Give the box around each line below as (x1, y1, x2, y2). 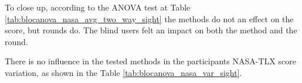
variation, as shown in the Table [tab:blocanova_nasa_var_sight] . (5, 66, 242, 78)
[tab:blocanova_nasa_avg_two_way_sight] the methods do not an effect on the (5, 12, 294, 25)
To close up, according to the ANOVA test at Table (5, 1, 191, 13)
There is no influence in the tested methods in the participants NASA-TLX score (5, 55, 296, 67)
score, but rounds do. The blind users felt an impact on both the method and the (5, 24, 297, 36)
